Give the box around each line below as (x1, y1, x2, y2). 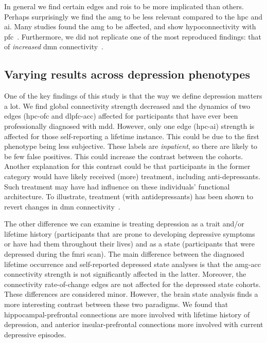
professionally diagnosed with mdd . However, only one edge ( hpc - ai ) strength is (4, 120, 255, 131)
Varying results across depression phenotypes (4, 66, 250, 82)
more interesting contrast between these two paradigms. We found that (4, 299, 228, 310)
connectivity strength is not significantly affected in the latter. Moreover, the (4, 269, 246, 279)
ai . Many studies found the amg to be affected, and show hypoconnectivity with (4, 21, 256, 32)
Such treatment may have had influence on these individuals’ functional (4, 181, 230, 192)
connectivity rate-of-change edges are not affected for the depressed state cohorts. (4, 278, 261, 289)
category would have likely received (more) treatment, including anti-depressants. (4, 170, 260, 181)
